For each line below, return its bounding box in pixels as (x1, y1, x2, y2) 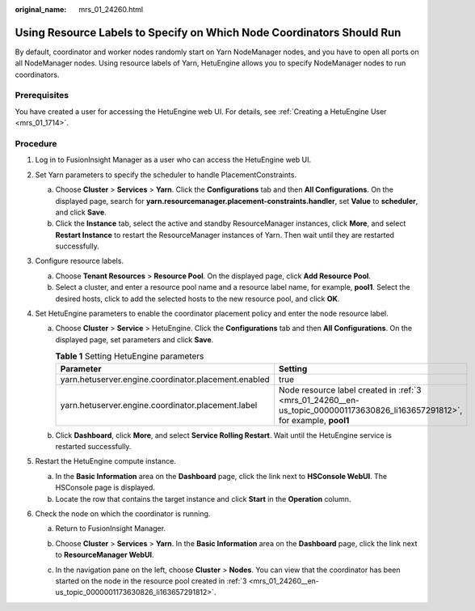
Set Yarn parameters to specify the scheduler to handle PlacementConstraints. (35, 170, 297, 180)
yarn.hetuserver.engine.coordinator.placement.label (60, 399, 258, 410)
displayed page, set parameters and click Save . (55, 334, 214, 344)
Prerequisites (15, 90, 69, 101)
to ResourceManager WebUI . (55, 550, 154, 560)
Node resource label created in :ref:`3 (279, 384, 422, 396)
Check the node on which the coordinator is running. (35, 508, 211, 518)
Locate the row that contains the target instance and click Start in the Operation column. (55, 494, 351, 503)
